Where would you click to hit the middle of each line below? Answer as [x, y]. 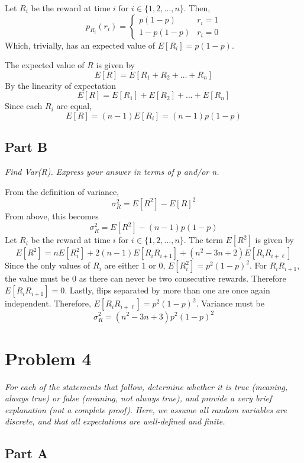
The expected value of [45, 65]
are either [122, 265]
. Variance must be [230, 303]
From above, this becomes [52, 215]
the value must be [37, 278]
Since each [24, 106]
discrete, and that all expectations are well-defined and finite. [115, 421]
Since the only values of [48, 265]
